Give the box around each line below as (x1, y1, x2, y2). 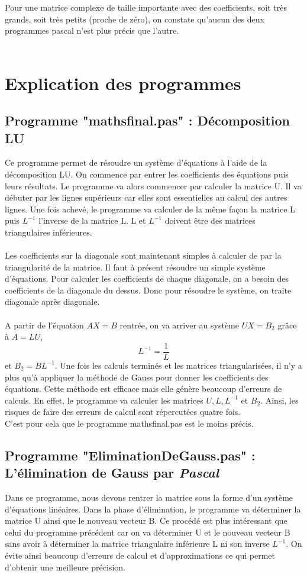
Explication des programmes (5, 70, 241, 95)
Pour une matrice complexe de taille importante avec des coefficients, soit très (5, 1, 287, 13)
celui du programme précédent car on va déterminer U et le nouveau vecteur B (5, 526, 290, 538)
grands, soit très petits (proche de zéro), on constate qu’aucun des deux (5, 12, 264, 25)
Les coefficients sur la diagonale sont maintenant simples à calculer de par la (5, 249, 282, 262)
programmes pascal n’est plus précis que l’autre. (5, 24, 179, 37)
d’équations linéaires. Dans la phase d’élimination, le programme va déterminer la (5, 502, 301, 515)
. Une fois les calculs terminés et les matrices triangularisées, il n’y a (54, 359, 302, 371)
